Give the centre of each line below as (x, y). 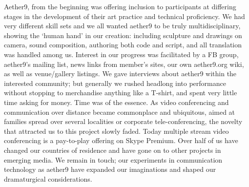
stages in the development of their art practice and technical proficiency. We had (124, 16)
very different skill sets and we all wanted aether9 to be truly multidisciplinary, (122, 26)
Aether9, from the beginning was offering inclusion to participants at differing (120, 6)
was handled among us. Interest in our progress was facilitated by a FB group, (121, 54)
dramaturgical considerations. (48, 178)
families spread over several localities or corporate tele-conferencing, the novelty (123, 121)
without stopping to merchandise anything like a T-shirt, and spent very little (121, 93)
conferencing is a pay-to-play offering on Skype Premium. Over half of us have (121, 140)
